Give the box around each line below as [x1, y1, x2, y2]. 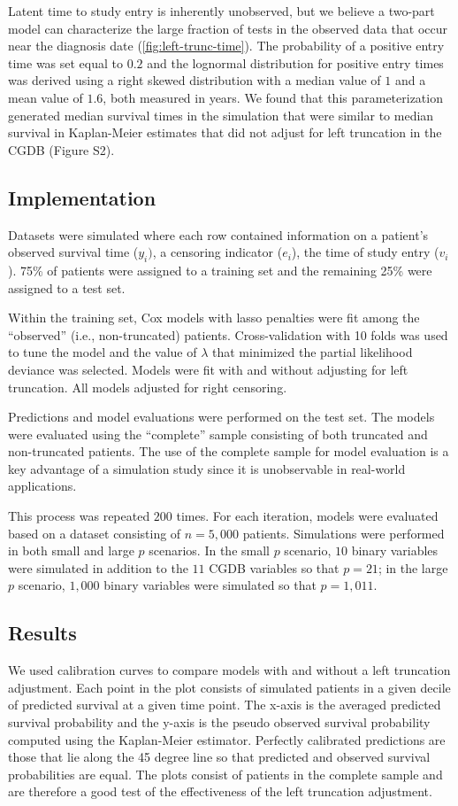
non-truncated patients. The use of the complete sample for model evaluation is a [8, 442, 449, 461]
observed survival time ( [8, 243, 139, 261]
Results [8, 619, 77, 647]
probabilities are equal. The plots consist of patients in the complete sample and [8, 764, 443, 783]
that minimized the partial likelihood [212, 343, 413, 361]
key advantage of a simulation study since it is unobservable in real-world [8, 459, 406, 477]
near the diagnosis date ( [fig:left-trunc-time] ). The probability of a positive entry [8, 36, 445, 55]
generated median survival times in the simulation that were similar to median [8, 105, 434, 124]
